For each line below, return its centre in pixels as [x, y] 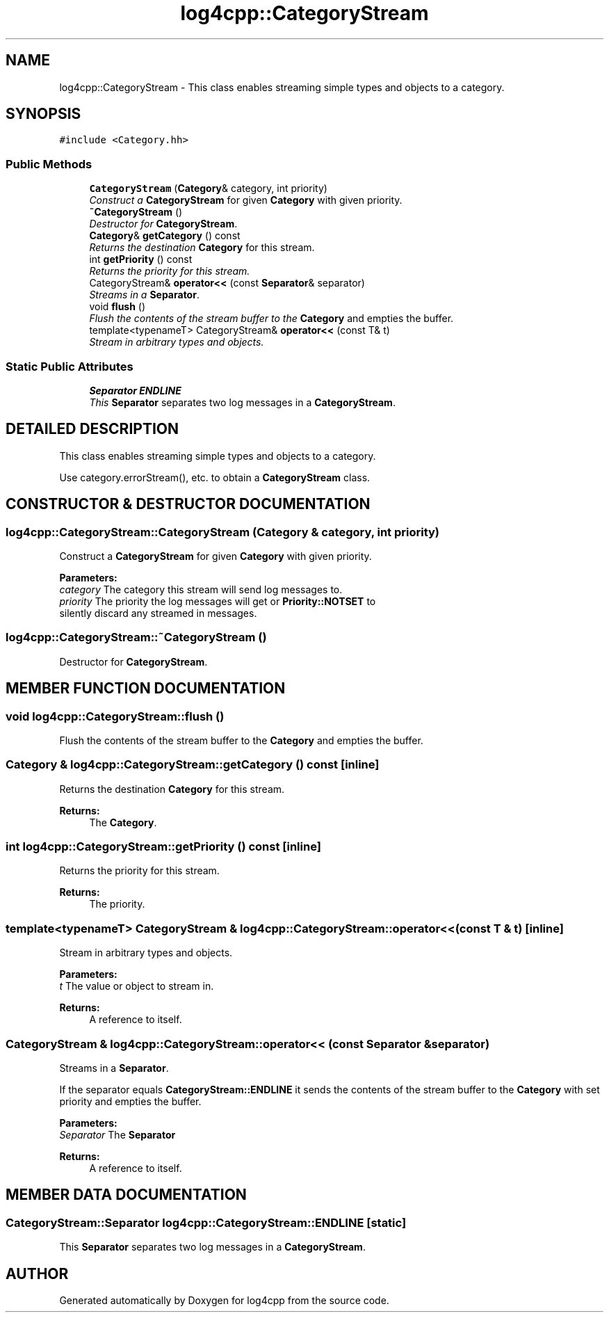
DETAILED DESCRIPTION [92, 429]
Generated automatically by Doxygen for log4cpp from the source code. [224, 1301]
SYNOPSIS [43, 114]
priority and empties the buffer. [130, 1101]
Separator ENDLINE [135, 390]
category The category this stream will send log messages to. [201, 589]
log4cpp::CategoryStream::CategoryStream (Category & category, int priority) [223, 532]
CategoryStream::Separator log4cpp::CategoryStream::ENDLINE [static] [206, 1222]
